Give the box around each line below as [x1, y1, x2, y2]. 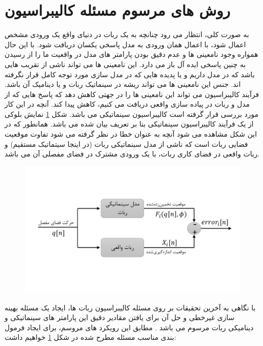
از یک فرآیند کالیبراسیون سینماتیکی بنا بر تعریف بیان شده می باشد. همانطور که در [5, 118, 254, 129]
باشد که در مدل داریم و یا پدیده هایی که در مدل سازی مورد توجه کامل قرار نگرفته [5, 69, 255, 79]
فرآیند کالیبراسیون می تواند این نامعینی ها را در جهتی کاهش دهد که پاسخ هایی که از [5, 88, 259, 99]
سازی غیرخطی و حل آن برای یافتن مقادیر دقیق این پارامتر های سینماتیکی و [5, 312, 235, 323]
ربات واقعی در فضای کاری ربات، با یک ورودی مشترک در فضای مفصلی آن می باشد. [5, 148, 260, 159]
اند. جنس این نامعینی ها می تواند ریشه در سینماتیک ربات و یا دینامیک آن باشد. [5, 79, 241, 89]
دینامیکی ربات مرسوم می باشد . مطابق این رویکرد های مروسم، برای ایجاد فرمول [5, 322, 254, 332]
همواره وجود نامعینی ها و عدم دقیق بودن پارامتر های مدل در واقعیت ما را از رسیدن [5, 49, 258, 59]
